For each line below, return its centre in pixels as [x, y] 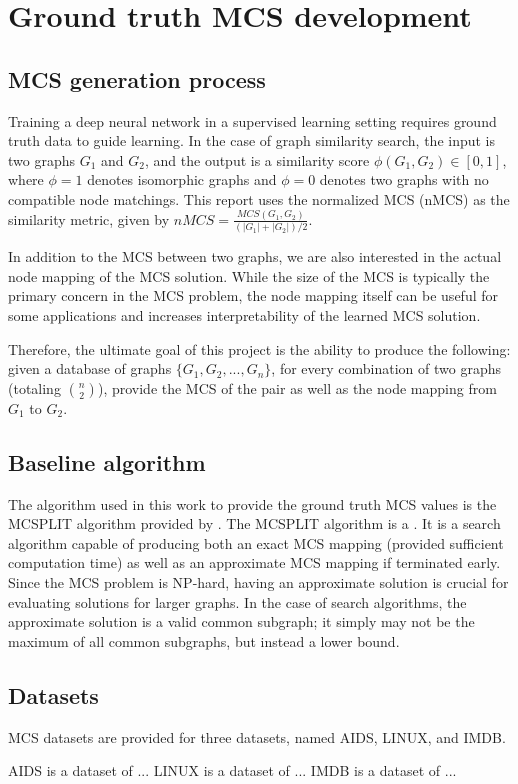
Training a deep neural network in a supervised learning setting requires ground [252, 120]
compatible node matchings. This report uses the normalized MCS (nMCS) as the [259, 198]
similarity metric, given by [89, 218]
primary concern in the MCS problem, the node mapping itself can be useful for [253, 295]
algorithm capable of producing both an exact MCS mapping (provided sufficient [256, 542]
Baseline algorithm [107, 461]
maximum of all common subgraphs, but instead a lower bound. [204, 640]
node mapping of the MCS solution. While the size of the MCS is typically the [249, 275]
